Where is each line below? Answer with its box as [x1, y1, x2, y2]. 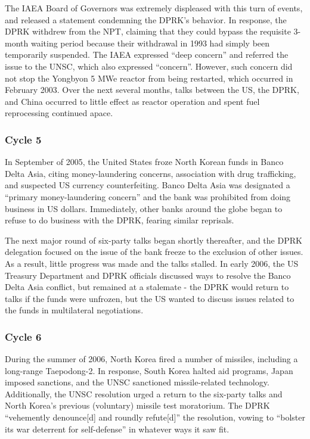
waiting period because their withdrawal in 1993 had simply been [30, 36, 270, 49]
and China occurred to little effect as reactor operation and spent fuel [5, 95, 260, 107]
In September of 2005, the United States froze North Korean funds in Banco [5, 155, 284, 168]
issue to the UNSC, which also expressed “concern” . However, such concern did [5, 60, 293, 72]
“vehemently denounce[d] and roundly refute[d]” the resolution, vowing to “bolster [5, 411, 305, 424]
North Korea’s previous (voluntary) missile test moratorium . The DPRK [5, 399, 270, 412]
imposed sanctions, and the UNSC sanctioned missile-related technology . [5, 376, 269, 388]
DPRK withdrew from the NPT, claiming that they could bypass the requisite [5, 25, 291, 38]
